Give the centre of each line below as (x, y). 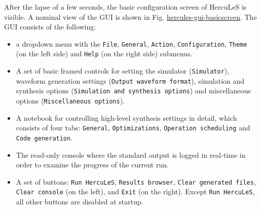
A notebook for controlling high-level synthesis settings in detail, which (126, 117)
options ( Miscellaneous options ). (70, 101)
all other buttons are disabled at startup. (80, 202)
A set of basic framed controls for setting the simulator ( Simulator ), (123, 71)
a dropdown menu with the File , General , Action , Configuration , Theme (132, 43)
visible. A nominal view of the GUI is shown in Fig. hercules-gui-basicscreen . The (130, 16)
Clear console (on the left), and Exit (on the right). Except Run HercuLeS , (135, 191)
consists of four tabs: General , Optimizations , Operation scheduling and (133, 128)
